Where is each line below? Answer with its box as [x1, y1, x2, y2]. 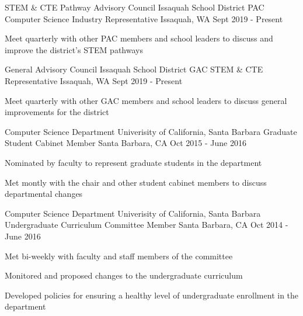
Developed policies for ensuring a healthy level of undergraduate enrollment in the [5, 289, 299, 301]
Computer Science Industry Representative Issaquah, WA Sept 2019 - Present [5, 12, 283, 25]
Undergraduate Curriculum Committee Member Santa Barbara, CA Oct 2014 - [5, 218, 288, 231]
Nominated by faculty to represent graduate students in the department [5, 156, 262, 168]
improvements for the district [5, 106, 109, 118]
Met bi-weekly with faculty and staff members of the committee [5, 249, 233, 262]
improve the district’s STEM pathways [5, 43, 143, 55]
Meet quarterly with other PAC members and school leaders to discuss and [5, 32, 273, 44]
